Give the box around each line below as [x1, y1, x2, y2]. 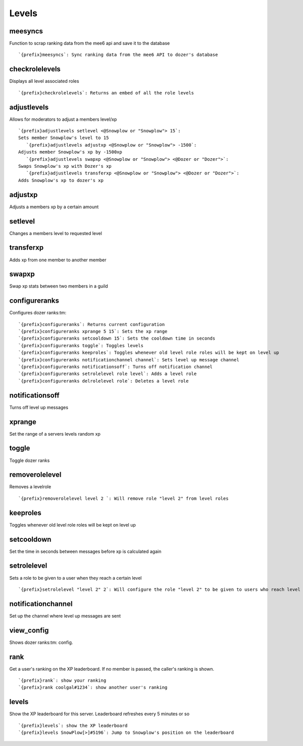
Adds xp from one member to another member [9, 257, 107, 263]
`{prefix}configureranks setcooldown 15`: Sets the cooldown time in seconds [18, 336, 216, 341]
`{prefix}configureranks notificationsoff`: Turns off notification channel [18, 364, 213, 370]
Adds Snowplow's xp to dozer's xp [18, 177, 104, 183]
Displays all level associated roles [9, 78, 79, 84]
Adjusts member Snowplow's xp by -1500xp [18, 149, 122, 155]
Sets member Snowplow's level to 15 [18, 135, 109, 141]
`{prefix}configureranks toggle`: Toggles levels [18, 343, 144, 348]
